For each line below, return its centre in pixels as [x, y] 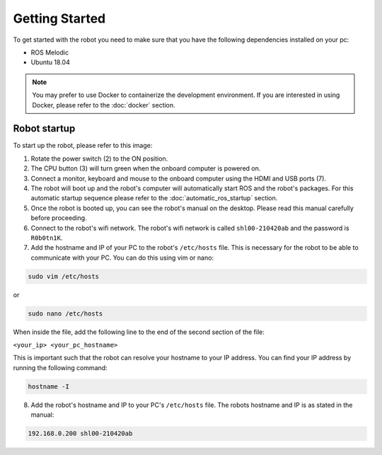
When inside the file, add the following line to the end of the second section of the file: [139, 332]
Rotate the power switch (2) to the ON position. [99, 159]
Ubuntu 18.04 [50, 62]
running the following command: [60, 367]
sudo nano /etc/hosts [65, 313]
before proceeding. [59, 218]
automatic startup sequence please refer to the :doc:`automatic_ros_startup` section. [154, 198]
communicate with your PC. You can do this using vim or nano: [122, 258]
